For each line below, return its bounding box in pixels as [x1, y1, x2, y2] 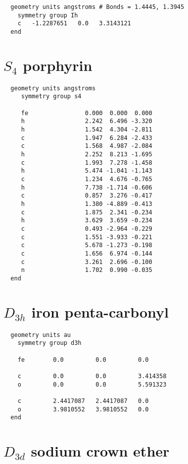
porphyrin [23, 55, 93, 75]
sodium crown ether [31, 441, 170, 461]
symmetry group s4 [21, 93, 82, 100]
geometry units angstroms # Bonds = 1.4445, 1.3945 [10, 3, 185, 10]
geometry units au [10, 331, 71, 338]
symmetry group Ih [17, 11, 78, 19]
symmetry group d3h [17, 339, 82, 347]
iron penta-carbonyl [31, 301, 169, 322]
